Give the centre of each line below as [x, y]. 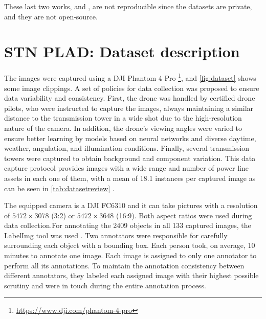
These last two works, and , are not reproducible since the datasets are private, [128, 6]
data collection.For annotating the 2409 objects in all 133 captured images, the [128, 225]
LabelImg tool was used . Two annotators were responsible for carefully [116, 235]
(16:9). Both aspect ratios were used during [184, 215]
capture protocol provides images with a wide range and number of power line [126, 168]
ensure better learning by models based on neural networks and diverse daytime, [130, 138]
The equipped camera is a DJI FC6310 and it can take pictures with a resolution [131, 205]
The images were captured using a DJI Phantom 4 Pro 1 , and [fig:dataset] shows [130, 77]
